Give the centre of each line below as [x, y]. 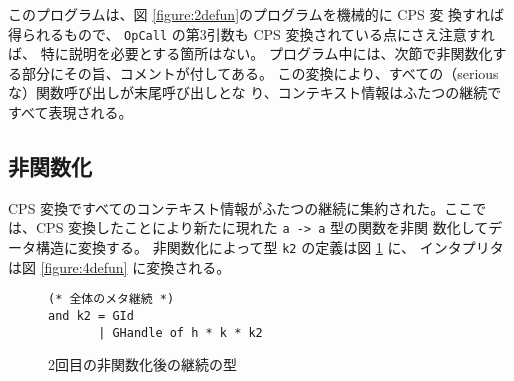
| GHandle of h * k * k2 [180, 332]
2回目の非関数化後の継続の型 [142, 364]
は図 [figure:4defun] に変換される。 [119, 266]
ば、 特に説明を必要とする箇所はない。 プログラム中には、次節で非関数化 [250, 53]
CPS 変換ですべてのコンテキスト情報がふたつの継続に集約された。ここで [247, 207]
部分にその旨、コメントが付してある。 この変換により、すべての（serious [260, 72]
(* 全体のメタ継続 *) [111, 299]
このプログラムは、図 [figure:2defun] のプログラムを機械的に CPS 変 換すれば [256, 14]
